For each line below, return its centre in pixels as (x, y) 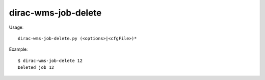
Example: (18, 49)
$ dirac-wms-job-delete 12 (50, 60)
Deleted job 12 (36, 68)
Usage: (16, 27)
